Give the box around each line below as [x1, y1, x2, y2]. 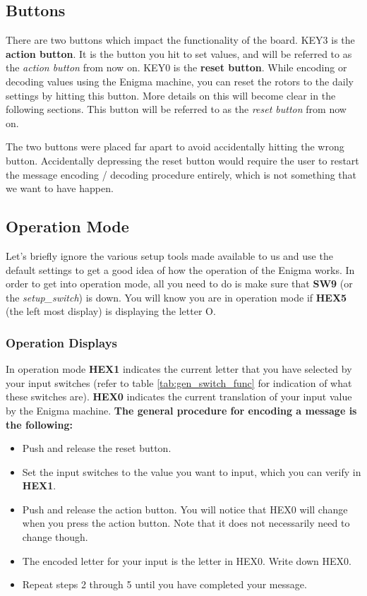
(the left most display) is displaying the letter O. [6, 304, 216, 318]
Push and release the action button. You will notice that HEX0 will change [22, 501, 348, 516]
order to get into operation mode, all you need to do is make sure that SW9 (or [6, 276, 353, 291]
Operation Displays [6, 333, 118, 351]
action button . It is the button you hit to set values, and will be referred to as [6, 46, 352, 61]
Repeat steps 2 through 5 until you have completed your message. [22, 577, 307, 592]
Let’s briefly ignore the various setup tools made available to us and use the [6, 248, 333, 263]
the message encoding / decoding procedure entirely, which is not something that [6, 167, 357, 181]
